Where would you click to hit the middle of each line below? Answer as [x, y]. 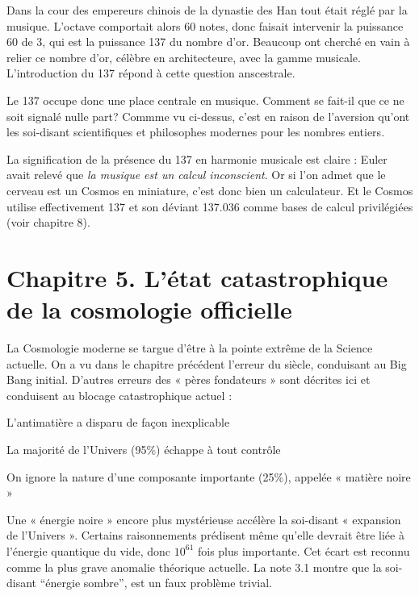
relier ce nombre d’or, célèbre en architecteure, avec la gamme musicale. [184, 57]
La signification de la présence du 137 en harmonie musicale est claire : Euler [197, 158]
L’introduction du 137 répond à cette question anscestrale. [151, 73]
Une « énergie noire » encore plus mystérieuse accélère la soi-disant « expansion [204, 519]
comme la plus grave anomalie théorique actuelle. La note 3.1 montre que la [194, 567]
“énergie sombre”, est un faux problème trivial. [156, 583]
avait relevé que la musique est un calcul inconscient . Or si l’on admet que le [196, 175]
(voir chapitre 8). [48, 222]
